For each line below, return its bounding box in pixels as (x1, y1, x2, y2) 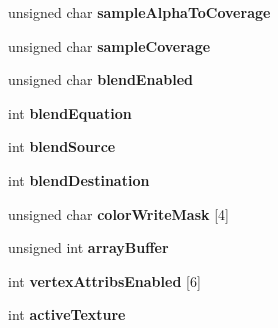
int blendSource (8, 136, 116, 157)
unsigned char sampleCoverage (8, 35, 211, 56)
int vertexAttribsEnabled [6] (8, 270, 201, 291)
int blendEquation (8, 102, 132, 123)
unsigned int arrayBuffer (8, 237, 169, 258)
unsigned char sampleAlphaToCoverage (8, 2, 271, 22)
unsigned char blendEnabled (8, 69, 193, 90)
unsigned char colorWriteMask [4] (8, 203, 230, 224)
